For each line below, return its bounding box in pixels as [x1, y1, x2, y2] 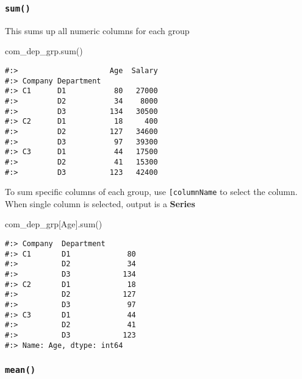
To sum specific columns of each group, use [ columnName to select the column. [5, 185, 298, 198]
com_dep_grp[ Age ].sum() [5, 218, 102, 230]
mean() [5, 365, 36, 375]
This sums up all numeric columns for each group [5, 24, 190, 37]
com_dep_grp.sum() [5, 44, 83, 57]
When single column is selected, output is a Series [5, 197, 195, 210]
